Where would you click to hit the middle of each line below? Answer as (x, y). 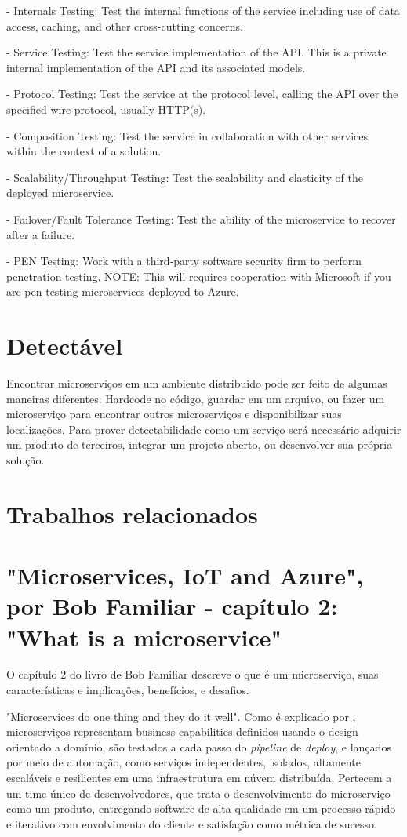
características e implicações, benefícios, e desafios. (128, 690)
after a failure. (41, 234)
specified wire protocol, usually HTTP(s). (106, 109)
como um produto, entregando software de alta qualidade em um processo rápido (201, 808)
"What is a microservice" (144, 637)
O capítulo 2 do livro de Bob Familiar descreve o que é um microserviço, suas (193, 674)
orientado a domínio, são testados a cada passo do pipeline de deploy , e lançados (199, 746)
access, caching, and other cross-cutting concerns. (125, 25)
